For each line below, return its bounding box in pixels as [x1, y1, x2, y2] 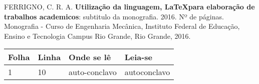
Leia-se [124, 51, 153, 63]
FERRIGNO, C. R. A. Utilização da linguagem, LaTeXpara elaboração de [4, 1, 255, 11]
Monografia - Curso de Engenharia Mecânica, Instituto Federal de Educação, [4, 21, 240, 31]
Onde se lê [69, 51, 111, 63]
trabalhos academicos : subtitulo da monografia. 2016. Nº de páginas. [4, 11, 224, 21]
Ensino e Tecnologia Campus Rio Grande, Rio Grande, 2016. [4, 30, 191, 41]
